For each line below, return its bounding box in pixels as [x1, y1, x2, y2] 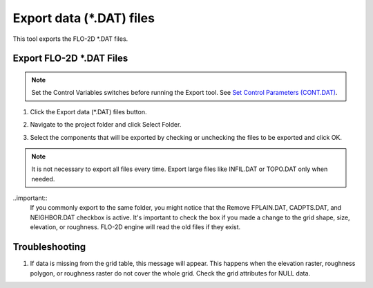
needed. [31, 174, 55, 183]
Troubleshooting [12, 241, 86, 253]
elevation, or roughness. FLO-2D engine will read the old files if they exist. [30, 223, 241, 231]
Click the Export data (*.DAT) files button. [30, 107, 147, 116]
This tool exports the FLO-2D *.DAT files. [12, 35, 128, 43]
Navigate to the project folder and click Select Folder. [30, 120, 182, 129]
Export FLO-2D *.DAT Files [12, 53, 128, 64]
